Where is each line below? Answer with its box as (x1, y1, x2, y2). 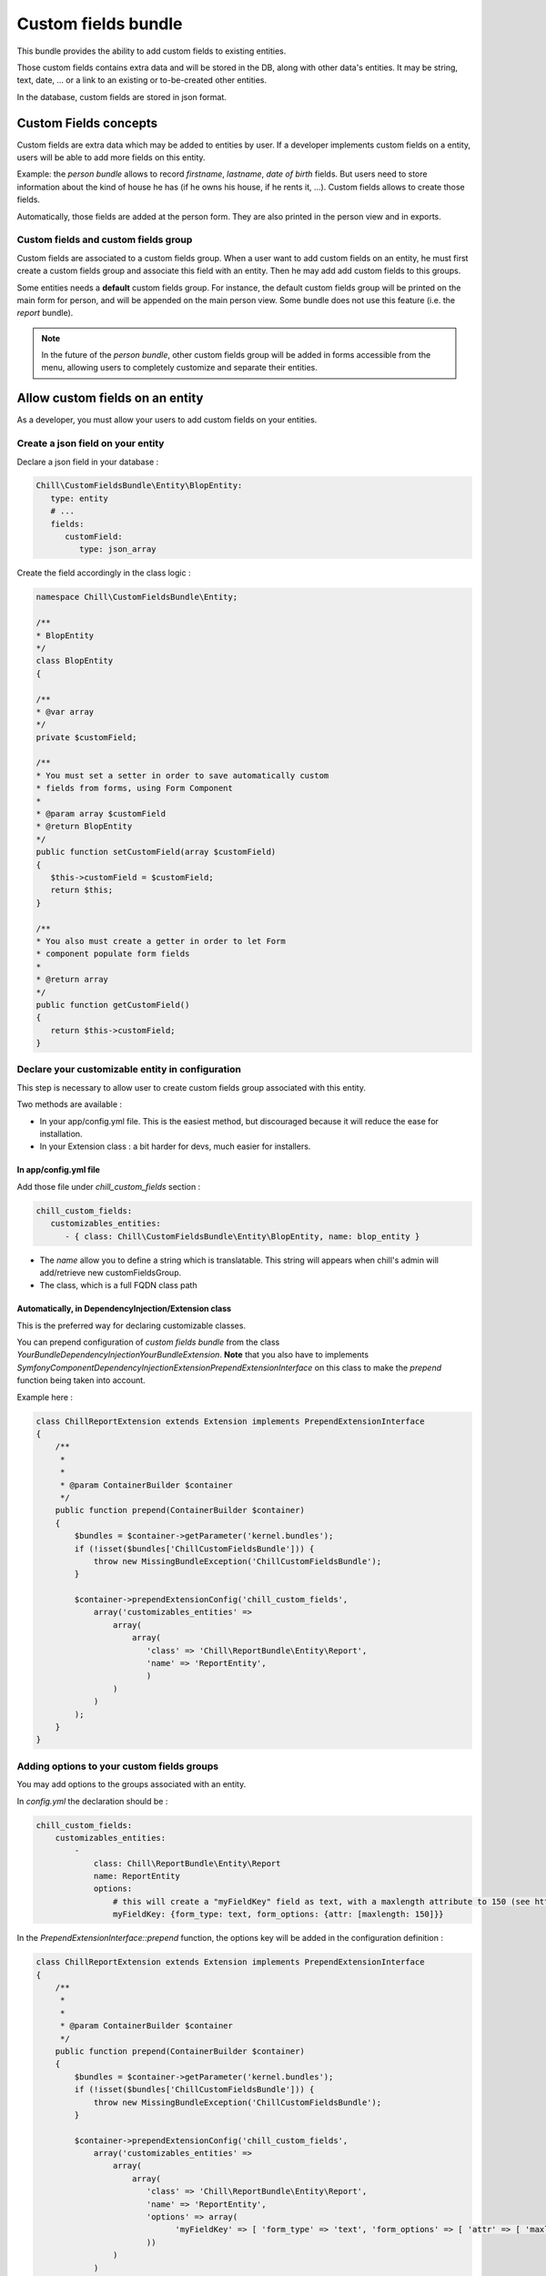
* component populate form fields (35, 949, 190, 960)
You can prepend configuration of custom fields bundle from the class (16, 1336, 280, 1347)
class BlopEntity (35, 655, 114, 666)
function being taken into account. (16, 1375, 146, 1386)
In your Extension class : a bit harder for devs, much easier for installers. (39, 1141, 311, 1152)
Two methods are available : (16, 1099, 123, 1110)
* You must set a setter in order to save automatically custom (35, 770, 329, 780)
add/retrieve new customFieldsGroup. (39, 1266, 182, 1278)
